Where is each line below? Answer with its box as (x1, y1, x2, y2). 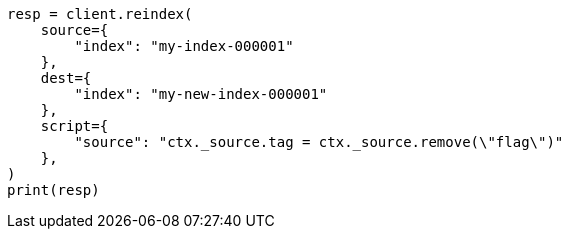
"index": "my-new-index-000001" (74, 86, 328, 102)
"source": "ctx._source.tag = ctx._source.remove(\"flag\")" (74, 134, 564, 150)
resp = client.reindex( (7, 6, 193, 22)
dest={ (40, 70, 92, 86)
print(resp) (7, 182, 100, 198)
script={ (40, 118, 109, 134)
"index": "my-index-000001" (74, 38, 294, 54)
